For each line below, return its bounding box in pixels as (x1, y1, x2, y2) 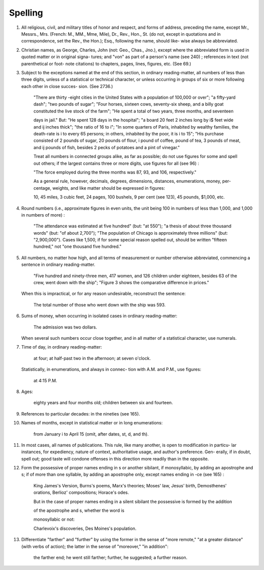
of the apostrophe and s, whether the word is (33, 507, 125, 513)
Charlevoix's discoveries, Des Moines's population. (33, 526, 137, 531)
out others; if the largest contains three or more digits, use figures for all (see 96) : (33, 160, 199, 166)
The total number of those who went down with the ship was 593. (33, 302, 166, 307)
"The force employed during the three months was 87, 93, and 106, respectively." (33, 169, 197, 175)
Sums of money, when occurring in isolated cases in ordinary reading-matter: (21, 313, 177, 319)
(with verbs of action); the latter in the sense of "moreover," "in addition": (21, 543, 169, 549)
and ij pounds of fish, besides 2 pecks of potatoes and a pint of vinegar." (33, 144, 180, 150)
